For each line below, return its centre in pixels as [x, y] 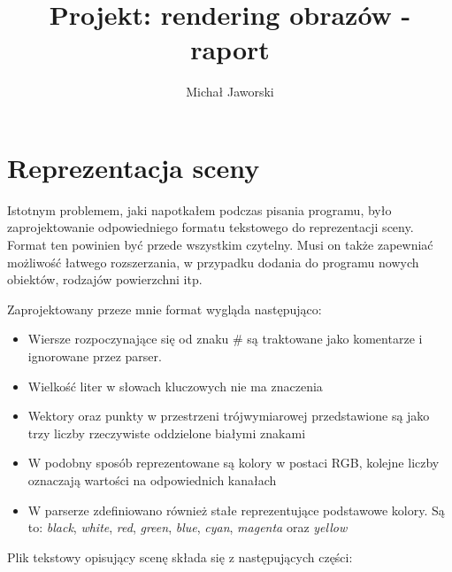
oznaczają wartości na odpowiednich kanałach [152, 479]
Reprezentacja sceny [134, 167]
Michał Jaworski [230, 92]
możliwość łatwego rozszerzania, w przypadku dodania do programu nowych [213, 262]
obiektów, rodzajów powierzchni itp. [105, 279]
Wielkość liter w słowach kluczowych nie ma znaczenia [175, 386]
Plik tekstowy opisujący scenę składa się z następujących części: [180, 557]
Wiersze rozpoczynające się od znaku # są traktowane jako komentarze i [225, 339]
